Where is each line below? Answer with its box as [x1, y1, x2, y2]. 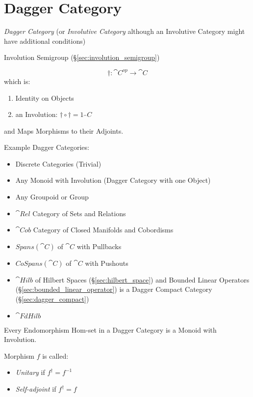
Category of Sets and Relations [32, 208, 126, 218]
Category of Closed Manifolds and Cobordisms [33, 225, 174, 235]
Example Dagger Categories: [4, 142, 89, 152]
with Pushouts [85, 257, 128, 268]
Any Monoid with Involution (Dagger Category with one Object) [15, 175, 211, 185]
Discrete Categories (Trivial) [15, 158, 101, 169]
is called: [42, 350, 69, 361]
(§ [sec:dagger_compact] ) [15, 294, 89, 304]
